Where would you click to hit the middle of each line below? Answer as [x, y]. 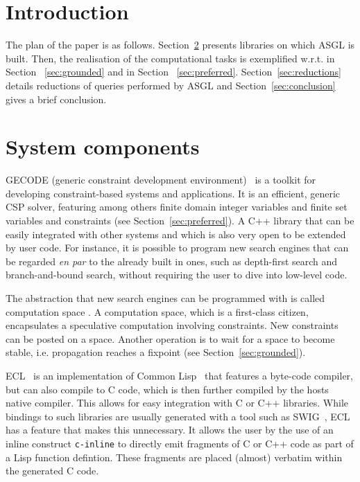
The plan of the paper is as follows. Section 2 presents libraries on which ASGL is [180, 45]
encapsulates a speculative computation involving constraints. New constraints [172, 325]
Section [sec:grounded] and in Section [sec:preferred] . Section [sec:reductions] [173, 72]
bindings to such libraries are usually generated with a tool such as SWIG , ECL [178, 416]
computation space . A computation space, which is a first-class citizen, [157, 311]
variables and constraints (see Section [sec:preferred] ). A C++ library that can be [180, 220]
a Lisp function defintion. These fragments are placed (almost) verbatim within [174, 457]
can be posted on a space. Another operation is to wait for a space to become [170, 338]
